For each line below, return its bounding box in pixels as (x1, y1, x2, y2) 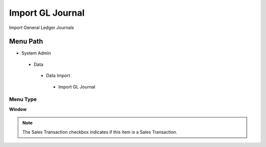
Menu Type (9, 96, 37, 103)
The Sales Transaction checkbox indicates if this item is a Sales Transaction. (22, 129, 177, 135)
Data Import (46, 73, 70, 79)
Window (9, 106, 27, 112)
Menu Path (9, 37, 43, 46)
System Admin (21, 50, 51, 56)
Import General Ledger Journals (9, 25, 74, 30)
